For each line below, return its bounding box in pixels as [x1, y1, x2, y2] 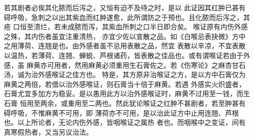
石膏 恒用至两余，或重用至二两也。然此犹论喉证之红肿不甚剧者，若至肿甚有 [4, 98, 246, 108]
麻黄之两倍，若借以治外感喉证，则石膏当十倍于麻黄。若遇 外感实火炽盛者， [4, 79, 246, 89]
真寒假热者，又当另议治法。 [4, 126, 93, 137]
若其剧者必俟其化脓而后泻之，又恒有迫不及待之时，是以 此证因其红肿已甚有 [4, 2, 246, 12]
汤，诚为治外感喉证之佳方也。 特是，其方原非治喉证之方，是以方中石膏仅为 [4, 69, 246, 80]
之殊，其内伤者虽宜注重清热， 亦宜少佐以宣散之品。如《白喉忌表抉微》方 [4, 31, 239, 41]
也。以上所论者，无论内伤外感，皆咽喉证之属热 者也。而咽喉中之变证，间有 [4, 117, 246, 127]
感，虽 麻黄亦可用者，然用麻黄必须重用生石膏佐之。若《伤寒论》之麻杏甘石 [4, 60, 246, 70]
